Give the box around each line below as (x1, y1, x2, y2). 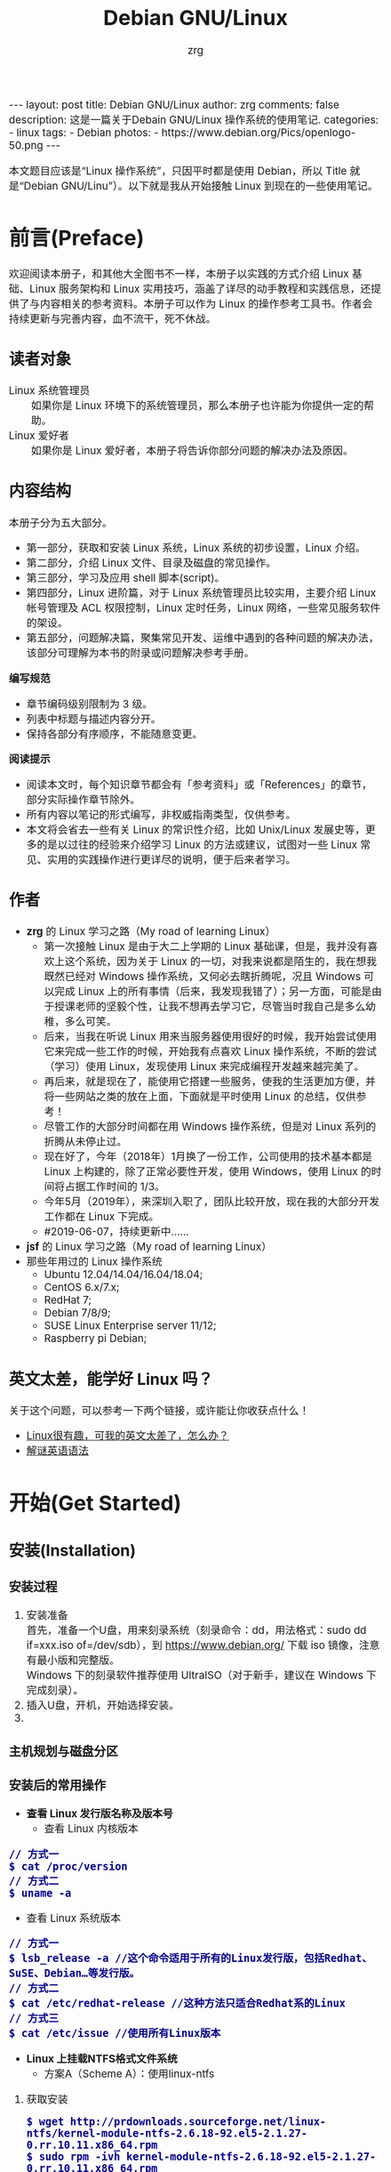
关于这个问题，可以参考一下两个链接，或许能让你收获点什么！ (9, 1404, 310, 1418)
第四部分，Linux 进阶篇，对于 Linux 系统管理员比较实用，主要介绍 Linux (26, 586, 377, 600)
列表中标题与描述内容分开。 (26, 712, 162, 726)
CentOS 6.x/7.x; (44, 1281, 120, 1295)
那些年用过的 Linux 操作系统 (26, 1255, 164, 1269)
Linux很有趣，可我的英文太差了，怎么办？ (26, 1429, 230, 1443)
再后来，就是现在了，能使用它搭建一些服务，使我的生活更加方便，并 (44, 1074, 377, 1089)
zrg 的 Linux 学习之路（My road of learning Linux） (26, 925, 276, 939)
